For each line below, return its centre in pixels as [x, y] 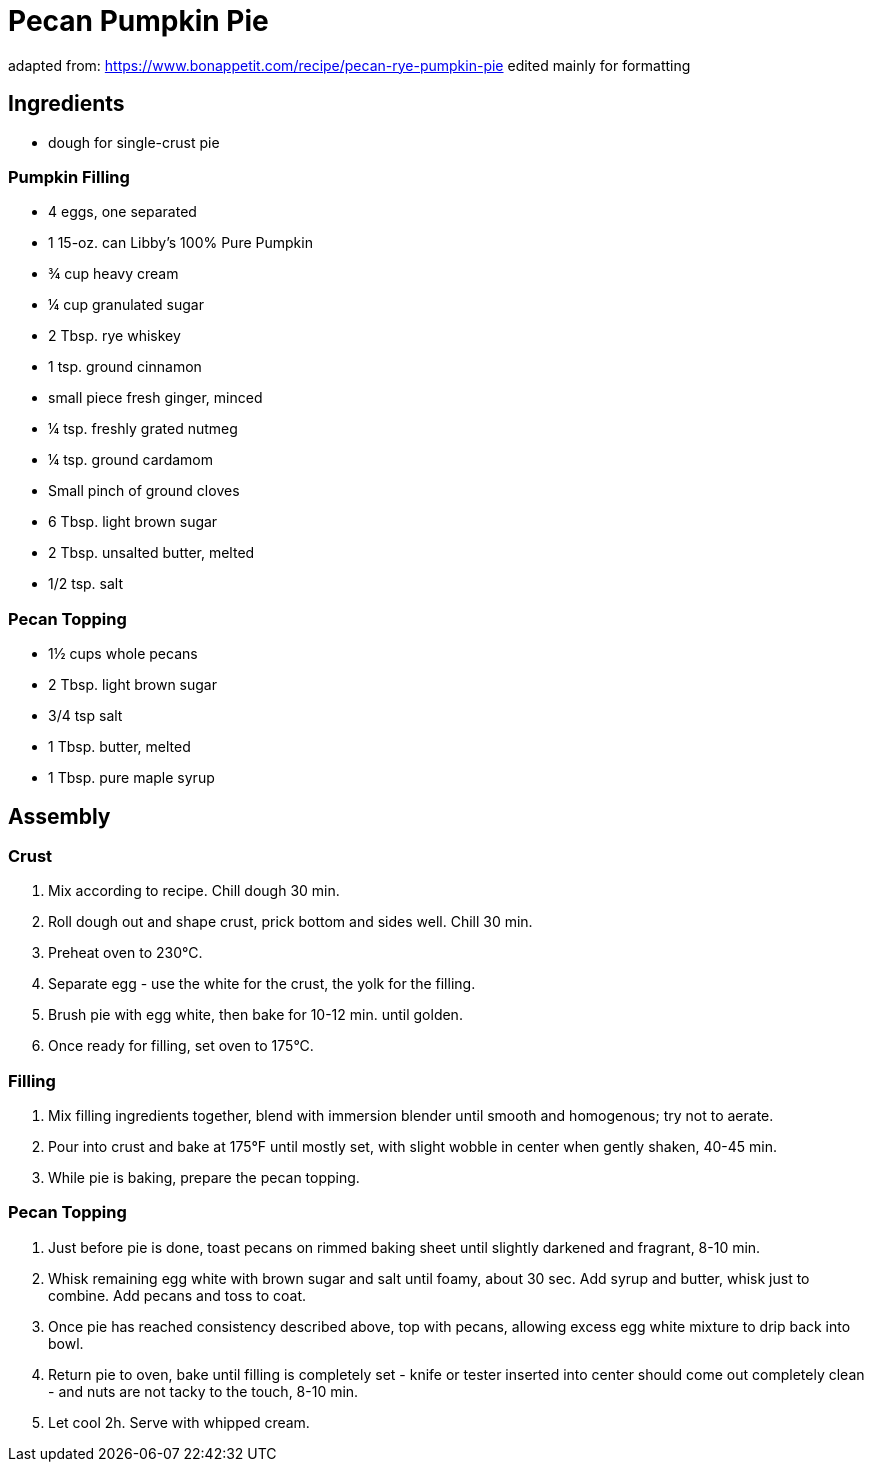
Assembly [59, 816]
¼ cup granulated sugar [126, 305]
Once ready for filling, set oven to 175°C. [181, 1046]
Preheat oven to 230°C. [125, 953]
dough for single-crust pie [134, 142]
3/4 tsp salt [85, 716]
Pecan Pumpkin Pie [138, 21]
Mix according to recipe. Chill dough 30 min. [194, 891]
